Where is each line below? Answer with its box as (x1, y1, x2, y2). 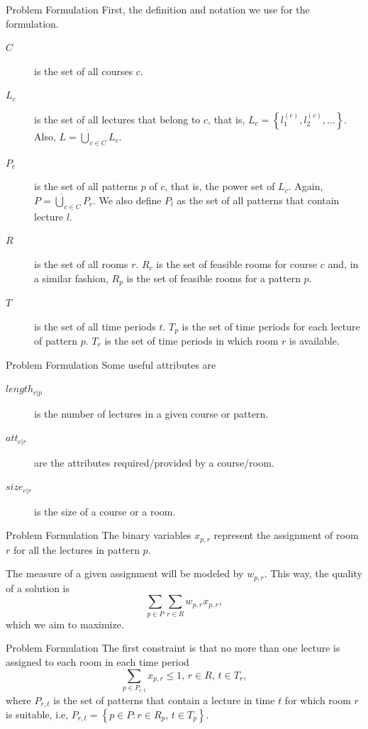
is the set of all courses (34, 63, 133, 78)
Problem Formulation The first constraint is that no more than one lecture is (6, 640, 340, 655)
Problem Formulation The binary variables (6, 528, 191, 542)
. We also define (92, 192, 162, 207)
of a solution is (6, 580, 69, 595)
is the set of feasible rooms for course (156, 256, 318, 271)
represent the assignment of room (213, 528, 359, 542)
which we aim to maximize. (6, 616, 124, 631)
